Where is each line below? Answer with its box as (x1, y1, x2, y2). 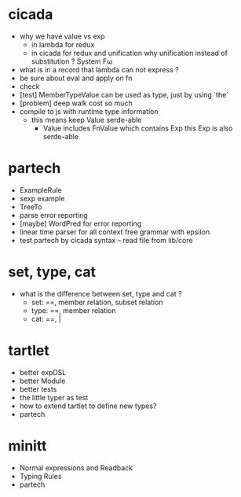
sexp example (19, 193, 65, 203)
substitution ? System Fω (31, 57, 113, 66)
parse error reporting (19, 210, 88, 219)
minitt (8, 436, 47, 455)
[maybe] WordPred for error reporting (19, 219, 142, 228)
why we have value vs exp (19, 31, 105, 41)
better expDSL (19, 367, 67, 377)
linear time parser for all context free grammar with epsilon (19, 226, 210, 237)
